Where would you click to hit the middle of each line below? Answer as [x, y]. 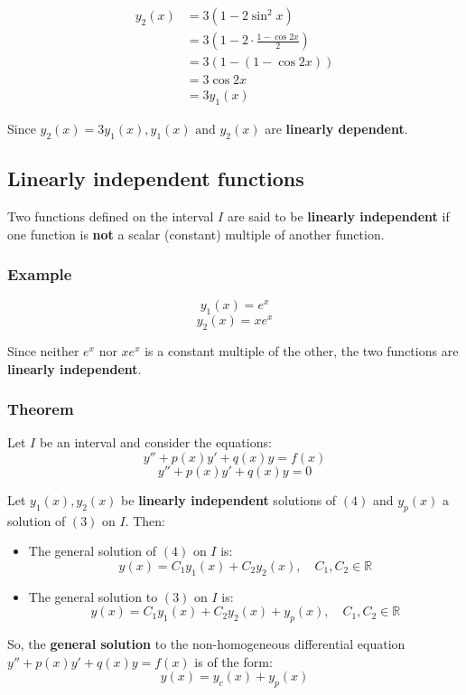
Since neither [43, 350]
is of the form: [233, 661]
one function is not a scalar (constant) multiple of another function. [196, 234]
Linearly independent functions [156, 178]
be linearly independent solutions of [229, 499]
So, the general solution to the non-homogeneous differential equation [206, 644]
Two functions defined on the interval [111, 216]
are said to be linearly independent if [338, 216]
